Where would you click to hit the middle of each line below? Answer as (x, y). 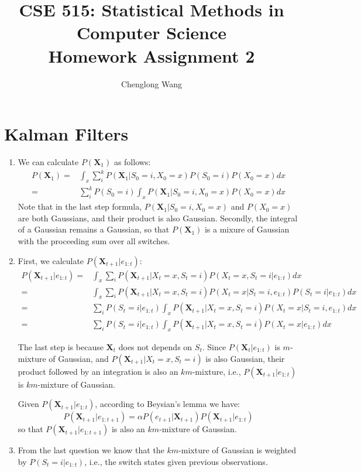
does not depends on (155, 346)
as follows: (132, 162)
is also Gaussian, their (245, 358)
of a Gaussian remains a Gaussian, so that (94, 229)
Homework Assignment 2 (152, 55)
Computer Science (152, 33)
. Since (214, 346)
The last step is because (61, 346)
